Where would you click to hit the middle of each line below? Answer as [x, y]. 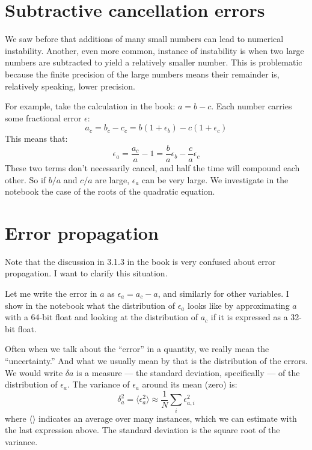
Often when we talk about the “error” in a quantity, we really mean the [137, 349]
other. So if [26, 179]
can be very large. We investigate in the [215, 179]
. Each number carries [252, 106]
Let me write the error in [51, 293]
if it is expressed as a [249, 317]
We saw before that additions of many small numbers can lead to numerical [144, 39]
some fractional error [43, 117]
